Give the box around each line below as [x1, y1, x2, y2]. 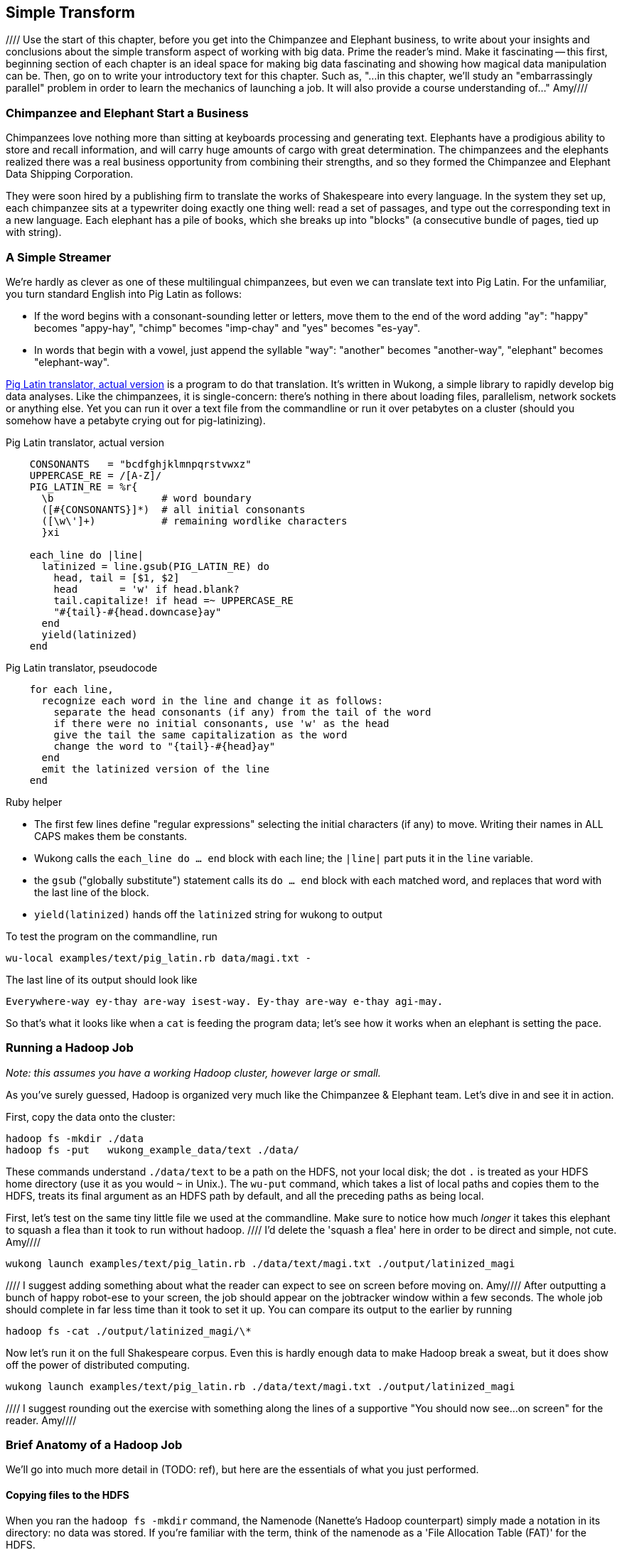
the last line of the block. [34, 886, 149, 898]
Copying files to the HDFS [6, 1489, 129, 1502]
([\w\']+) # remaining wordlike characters [41, 515, 348, 527]
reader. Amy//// [6, 1414, 77, 1426]
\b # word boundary [41, 492, 252, 504]
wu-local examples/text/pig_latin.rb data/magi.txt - [6, 952, 311, 964]
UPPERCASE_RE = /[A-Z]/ [29, 469, 162, 481]
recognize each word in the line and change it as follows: [41, 694, 384, 706]
